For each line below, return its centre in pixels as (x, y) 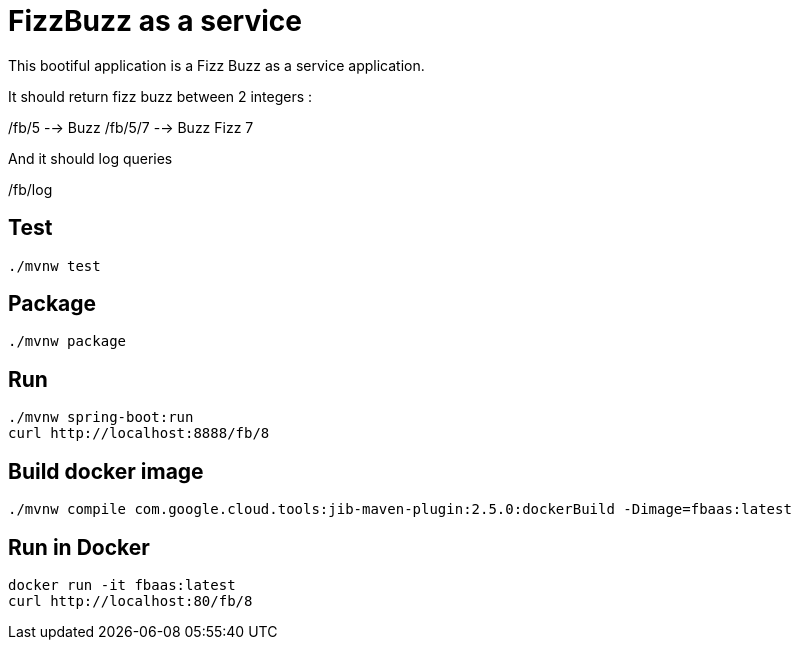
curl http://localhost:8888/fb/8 (139, 433)
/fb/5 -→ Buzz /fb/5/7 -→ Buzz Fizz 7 (131, 127)
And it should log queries (90, 158)
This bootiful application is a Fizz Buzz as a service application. (216, 65)
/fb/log (30, 189)
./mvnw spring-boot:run (101, 417)
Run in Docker (79, 547)
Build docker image (106, 471)
